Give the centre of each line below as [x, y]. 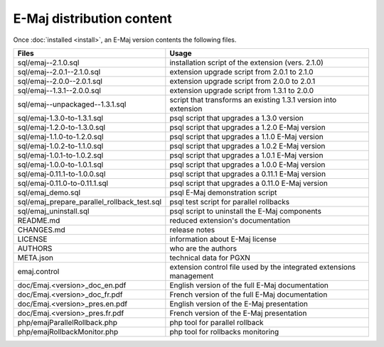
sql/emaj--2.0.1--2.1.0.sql [59, 72]
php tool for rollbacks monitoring [224, 331]
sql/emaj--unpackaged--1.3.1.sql [72, 104]
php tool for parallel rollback [217, 322]
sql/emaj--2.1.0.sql [48, 62]
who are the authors [203, 248]
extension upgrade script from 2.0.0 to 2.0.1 [242, 81]
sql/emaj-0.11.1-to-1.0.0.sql [62, 174]
